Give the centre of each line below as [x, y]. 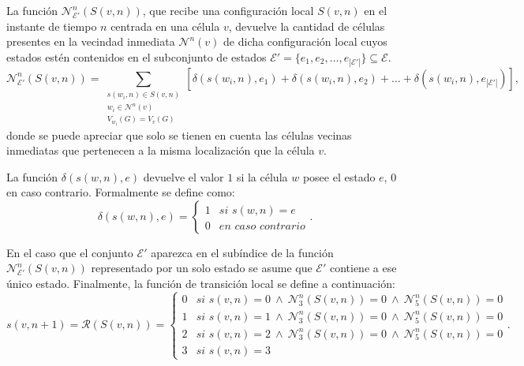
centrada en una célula [165, 26]
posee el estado [339, 176]
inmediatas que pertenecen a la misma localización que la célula [161, 150]
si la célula [262, 176]
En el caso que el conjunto [70, 252]
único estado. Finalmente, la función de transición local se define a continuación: [201, 284]
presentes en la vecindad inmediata [91, 41]
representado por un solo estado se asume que [202, 268]
